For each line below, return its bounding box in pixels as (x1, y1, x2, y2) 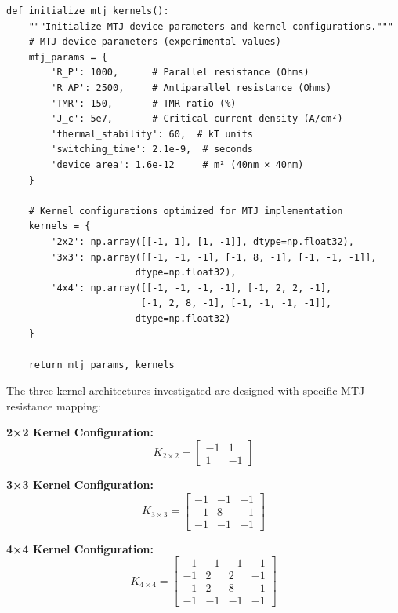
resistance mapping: (6, 397, 101, 414)
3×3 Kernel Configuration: (6, 476, 154, 493)
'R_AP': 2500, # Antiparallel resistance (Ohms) (51, 82, 332, 93)
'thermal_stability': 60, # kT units (51, 128, 253, 140)
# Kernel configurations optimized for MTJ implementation (28, 205, 343, 217)
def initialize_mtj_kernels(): (6, 5, 169, 16)
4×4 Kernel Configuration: (6, 540, 154, 556)
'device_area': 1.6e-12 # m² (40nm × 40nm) (51, 159, 304, 170)
